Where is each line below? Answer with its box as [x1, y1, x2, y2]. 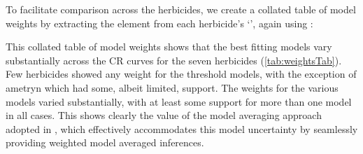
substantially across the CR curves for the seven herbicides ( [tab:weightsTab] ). [6, 52, 342, 67]
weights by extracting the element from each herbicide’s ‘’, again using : [6, 15, 313, 30]
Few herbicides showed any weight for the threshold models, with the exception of [6, 66, 357, 81]
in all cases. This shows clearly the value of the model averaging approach [6, 108, 322, 122]
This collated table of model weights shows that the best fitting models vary [6, 39, 332, 54]
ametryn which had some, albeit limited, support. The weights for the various [6, 80, 339, 94]
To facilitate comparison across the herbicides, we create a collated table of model [6, 2, 356, 16]
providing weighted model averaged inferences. [6, 135, 204, 150]
